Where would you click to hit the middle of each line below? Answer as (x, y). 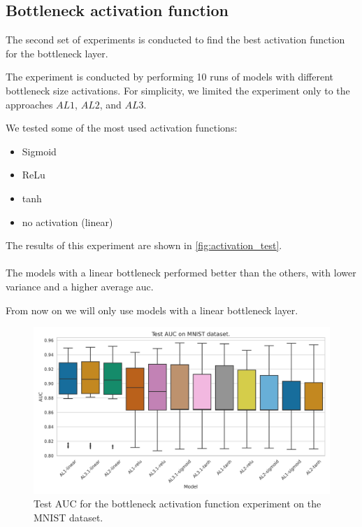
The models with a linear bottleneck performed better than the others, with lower (181, 273)
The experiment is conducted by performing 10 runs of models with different (170, 77)
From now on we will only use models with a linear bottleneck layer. (152, 310)
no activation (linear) (67, 222)
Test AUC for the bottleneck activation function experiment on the (178, 504)
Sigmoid (39, 151)
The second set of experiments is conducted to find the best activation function (175, 40)
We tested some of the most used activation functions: (122, 128)
